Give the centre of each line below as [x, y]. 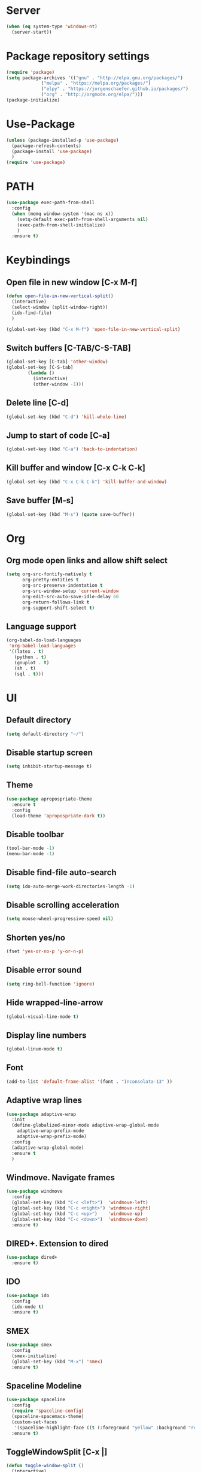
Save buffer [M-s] [40, 501]
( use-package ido [28, 1295]
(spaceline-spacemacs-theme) [48, 1416]
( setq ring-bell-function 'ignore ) [51, 984]
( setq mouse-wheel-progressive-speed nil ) [60, 919]
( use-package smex [29, 1345]
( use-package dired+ [32, 1258]
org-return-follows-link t [56, 602]
